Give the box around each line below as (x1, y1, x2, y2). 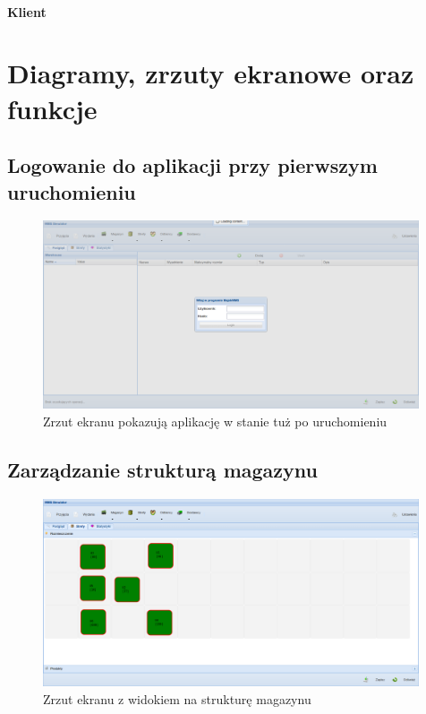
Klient (7, 2, 47, 21)
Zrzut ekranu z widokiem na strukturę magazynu (43, 690, 311, 709)
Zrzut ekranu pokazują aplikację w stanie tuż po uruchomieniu (43, 411, 388, 430)
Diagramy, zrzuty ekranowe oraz (7, 55, 414, 91)
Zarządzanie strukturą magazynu (7, 455, 318, 483)
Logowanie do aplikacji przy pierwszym (7, 151, 378, 179)
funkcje (7, 90, 98, 126)
